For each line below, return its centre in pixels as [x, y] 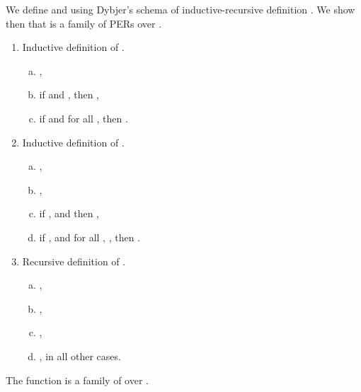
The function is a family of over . [77, 380]
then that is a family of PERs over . [84, 23]
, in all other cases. [80, 356]
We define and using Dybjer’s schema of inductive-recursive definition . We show [180, 9]
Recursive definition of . [74, 261]
